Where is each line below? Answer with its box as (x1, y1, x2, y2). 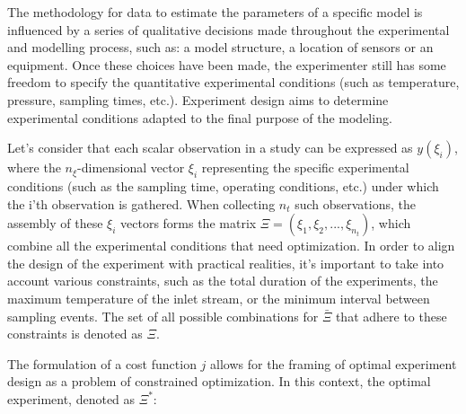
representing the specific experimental (201, 158, 409, 177)
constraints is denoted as (7, 324, 143, 343)
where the (7, 158, 61, 177)
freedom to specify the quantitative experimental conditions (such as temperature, (7, 73, 460, 92)
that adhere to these (335, 306, 447, 325)
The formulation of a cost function (7, 354, 197, 373)
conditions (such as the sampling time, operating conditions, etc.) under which (7, 176, 439, 195)
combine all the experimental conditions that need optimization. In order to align (7, 236, 455, 255)
